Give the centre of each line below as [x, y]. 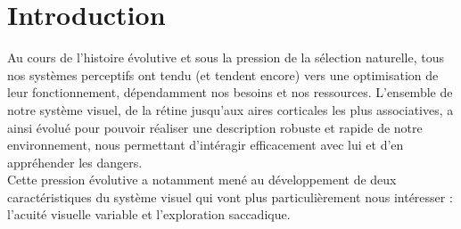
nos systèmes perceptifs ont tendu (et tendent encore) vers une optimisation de [223, 74]
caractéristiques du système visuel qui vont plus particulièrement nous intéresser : [230, 196]
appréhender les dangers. [75, 162]
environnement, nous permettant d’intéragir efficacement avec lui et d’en [206, 145]
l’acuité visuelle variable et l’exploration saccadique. [149, 214]
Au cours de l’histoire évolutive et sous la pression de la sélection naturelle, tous [226, 57]
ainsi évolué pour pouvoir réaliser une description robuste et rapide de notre [215, 127]
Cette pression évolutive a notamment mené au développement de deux [202, 180]
